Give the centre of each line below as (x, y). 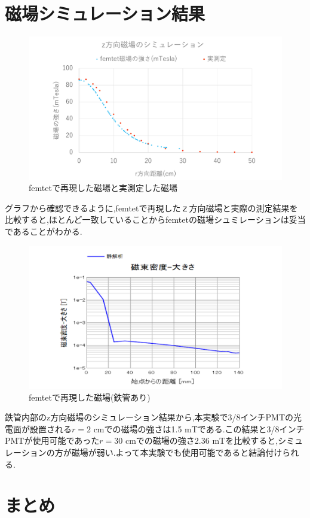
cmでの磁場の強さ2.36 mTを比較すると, (202, 440)
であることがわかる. (44, 231)
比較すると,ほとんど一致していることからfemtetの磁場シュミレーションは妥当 (155, 219)
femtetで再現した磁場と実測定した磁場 (103, 188)
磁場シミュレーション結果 (105, 13)
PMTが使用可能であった (52, 440)
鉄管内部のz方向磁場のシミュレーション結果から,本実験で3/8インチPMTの (149, 417)
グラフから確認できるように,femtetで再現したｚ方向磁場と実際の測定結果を (151, 207)
